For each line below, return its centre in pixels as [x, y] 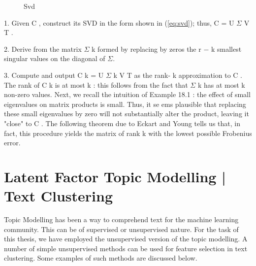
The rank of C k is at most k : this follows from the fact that [96, 84]
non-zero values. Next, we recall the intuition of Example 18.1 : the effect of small [127, 94]
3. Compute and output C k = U [54, 75]
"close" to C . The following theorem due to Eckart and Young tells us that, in [122, 123]
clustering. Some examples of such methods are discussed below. [101, 258]
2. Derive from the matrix [43, 49]
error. [12, 143]
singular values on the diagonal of [55, 58]
